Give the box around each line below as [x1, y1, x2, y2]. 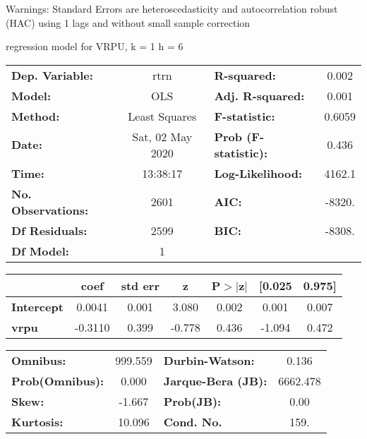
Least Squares [128, 107, 197, 124]
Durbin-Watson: [163, 351, 255, 368]
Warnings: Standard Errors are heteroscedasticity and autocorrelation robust [6, 1, 338, 16]
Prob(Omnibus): [11, 372, 104, 389]
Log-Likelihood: [214, 164, 303, 181]
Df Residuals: [11, 222, 88, 239]
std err [121, 277, 160, 294]
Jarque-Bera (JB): [163, 372, 267, 389]
